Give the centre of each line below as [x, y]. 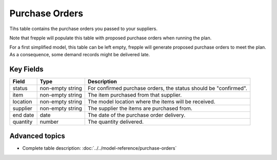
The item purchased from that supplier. [135, 95]
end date [23, 115]
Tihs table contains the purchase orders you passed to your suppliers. [83, 29]
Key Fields [26, 69]
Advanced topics [37, 136]
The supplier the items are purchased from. [140, 108]
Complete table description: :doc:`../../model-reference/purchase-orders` [100, 148]
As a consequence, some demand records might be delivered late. [80, 54]
